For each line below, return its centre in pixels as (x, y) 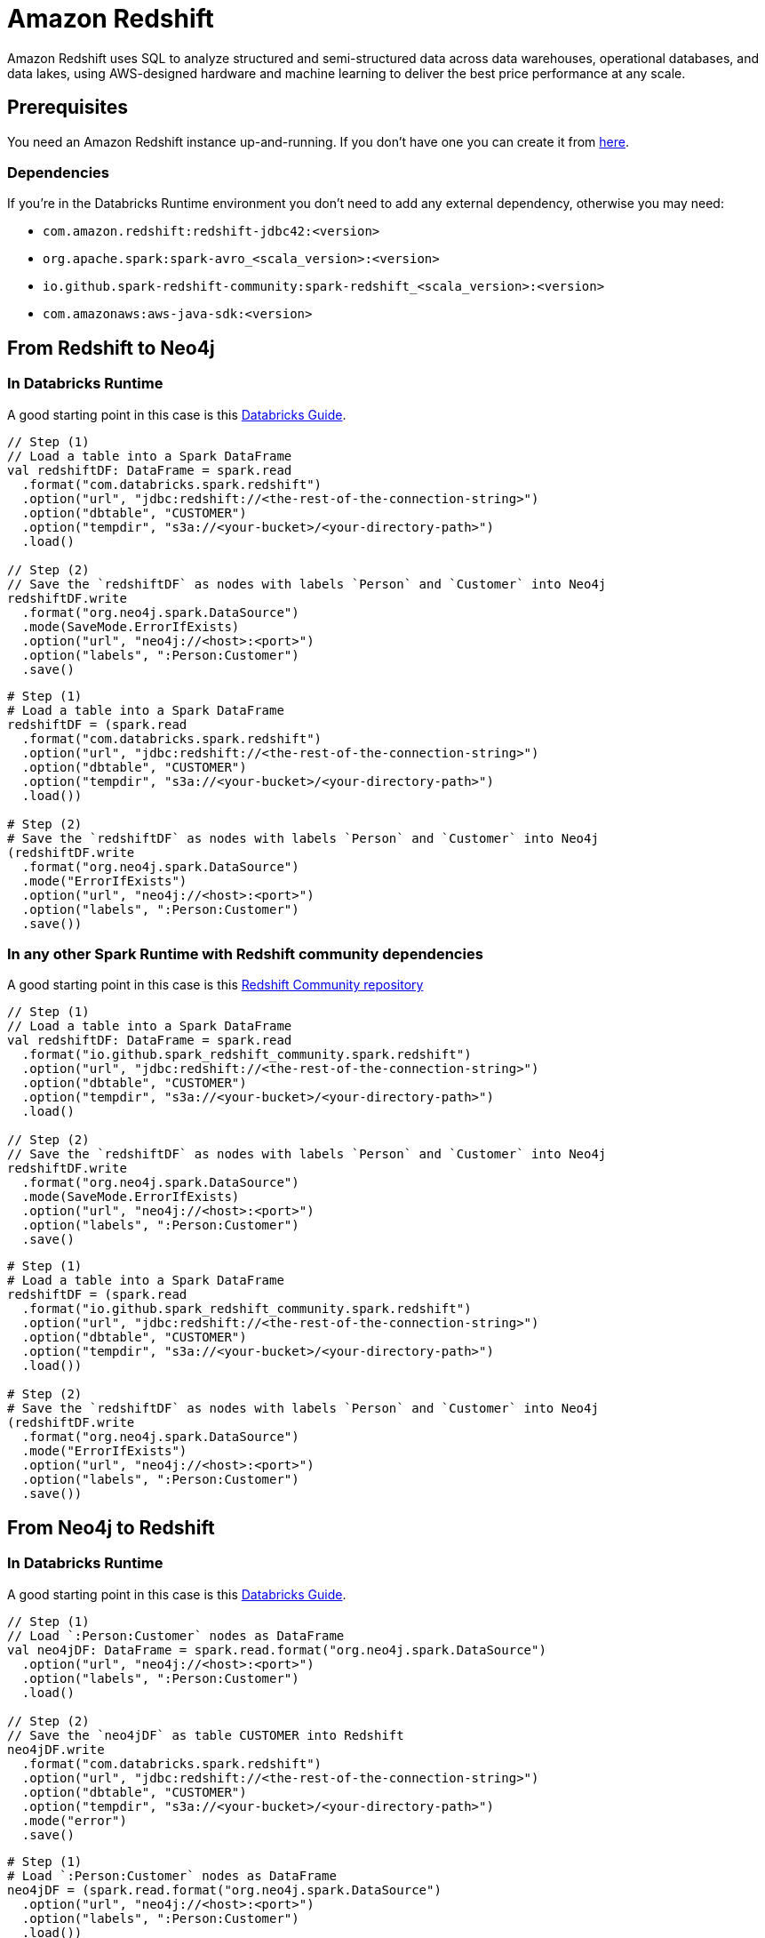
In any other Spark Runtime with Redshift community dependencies (245, 953)
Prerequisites (68, 108)
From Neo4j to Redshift (111, 1527)
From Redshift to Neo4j (111, 348)
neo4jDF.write (56, 1749)
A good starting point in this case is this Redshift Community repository (215, 985)
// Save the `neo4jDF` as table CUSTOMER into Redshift (206, 1735)
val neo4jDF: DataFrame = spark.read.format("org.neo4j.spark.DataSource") (277, 1650)
